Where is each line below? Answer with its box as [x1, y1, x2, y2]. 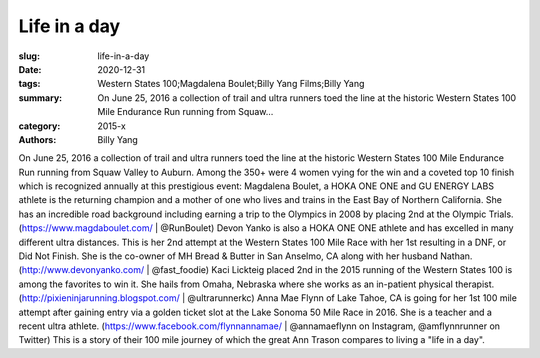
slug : [18, 50, 40, 62]
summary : [18, 91, 63, 104]
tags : [18, 78, 41, 90]
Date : [18, 63, 42, 75]
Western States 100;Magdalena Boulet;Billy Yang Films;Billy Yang [97, 78, 365, 90]
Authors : [18, 133, 57, 145]
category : [18, 120, 61, 132]
